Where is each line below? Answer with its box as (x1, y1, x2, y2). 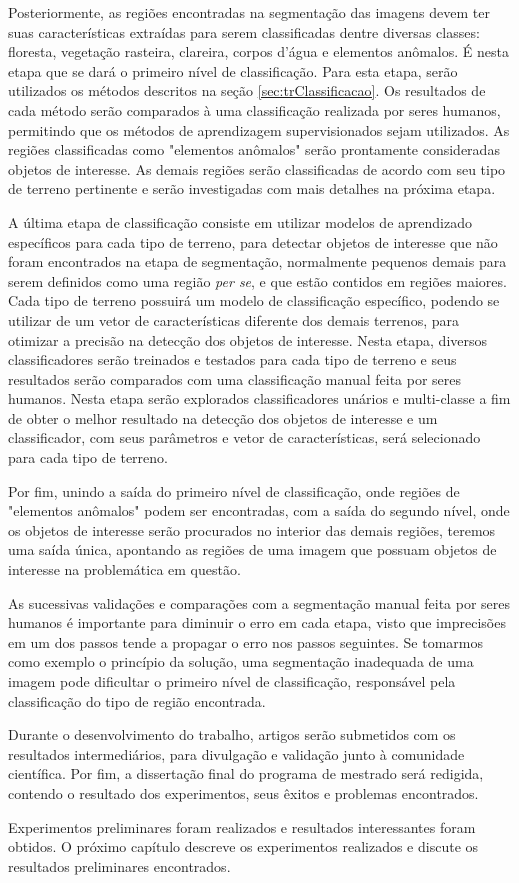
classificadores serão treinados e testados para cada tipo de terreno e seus (8, 349, 457, 370)
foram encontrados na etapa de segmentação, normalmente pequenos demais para (8, 251, 507, 272)
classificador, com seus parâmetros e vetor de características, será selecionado (8, 427, 481, 448)
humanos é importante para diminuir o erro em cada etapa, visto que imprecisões (8, 612, 506, 633)
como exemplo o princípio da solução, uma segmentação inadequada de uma (8, 651, 474, 672)
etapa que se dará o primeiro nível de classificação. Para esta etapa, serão (8, 60, 458, 81)
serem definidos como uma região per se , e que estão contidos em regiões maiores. (8, 270, 507, 291)
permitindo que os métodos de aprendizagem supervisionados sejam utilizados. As (8, 119, 510, 140)
